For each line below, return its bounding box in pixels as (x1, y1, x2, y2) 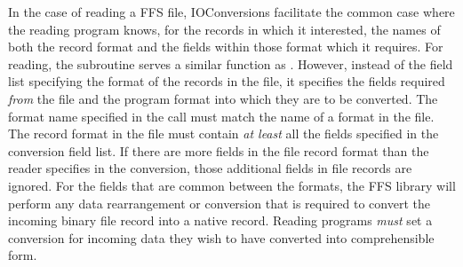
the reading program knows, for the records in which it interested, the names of (8, 20, 441, 38)
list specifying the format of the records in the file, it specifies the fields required (8, 72, 445, 90)
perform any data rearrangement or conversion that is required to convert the (8, 193, 430, 212)
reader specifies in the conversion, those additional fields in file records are (8, 159, 412, 177)
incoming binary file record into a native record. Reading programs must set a (8, 211, 433, 230)
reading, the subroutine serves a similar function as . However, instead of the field (8, 54, 453, 73)
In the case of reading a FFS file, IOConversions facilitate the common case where (8, 3, 455, 20)
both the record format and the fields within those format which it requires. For (8, 37, 443, 56)
